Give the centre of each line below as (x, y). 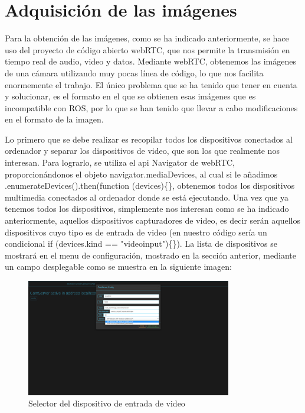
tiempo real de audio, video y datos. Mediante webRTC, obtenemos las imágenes (151, 61)
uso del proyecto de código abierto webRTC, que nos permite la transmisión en (147, 49)
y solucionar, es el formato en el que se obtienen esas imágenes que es (130, 96)
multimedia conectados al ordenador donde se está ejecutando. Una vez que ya (147, 197)
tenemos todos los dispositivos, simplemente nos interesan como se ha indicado (147, 209)
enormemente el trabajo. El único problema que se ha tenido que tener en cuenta (151, 84)
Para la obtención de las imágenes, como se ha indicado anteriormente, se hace (147, 38)
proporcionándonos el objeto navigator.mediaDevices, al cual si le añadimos (141, 174)
